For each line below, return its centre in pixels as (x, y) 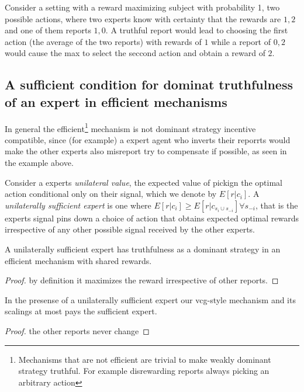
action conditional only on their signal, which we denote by (111, 194)
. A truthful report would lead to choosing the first (197, 30)
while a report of (241, 41)
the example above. (39, 162)
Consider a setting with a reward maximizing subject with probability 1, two (142, 7)
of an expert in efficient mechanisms (116, 101)
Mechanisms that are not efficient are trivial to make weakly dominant (145, 359)
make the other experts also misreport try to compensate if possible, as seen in (146, 151)
